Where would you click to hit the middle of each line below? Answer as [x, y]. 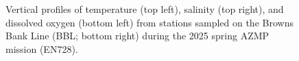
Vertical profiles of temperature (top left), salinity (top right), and [145, 9]
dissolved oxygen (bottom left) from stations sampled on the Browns [149, 22]
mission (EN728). [42, 48]
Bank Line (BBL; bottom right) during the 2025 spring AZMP [137, 36]
